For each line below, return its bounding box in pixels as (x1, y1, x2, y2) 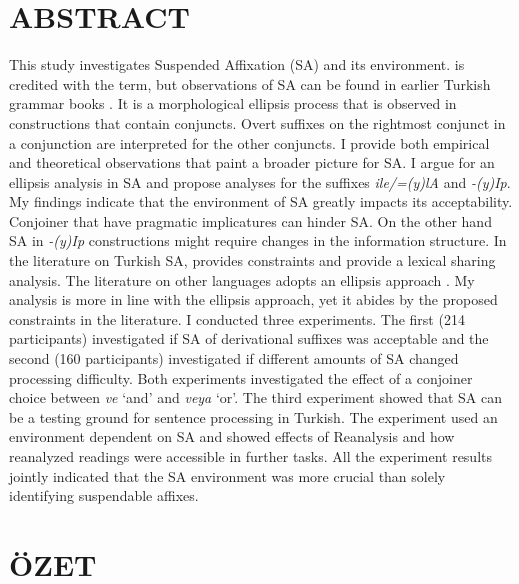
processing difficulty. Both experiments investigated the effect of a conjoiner (9, 367, 473, 388)
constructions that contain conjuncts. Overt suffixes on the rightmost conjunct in (9, 112, 506, 133)
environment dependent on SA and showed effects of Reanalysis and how (9, 426, 455, 447)
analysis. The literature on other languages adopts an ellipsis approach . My (9, 269, 475, 290)
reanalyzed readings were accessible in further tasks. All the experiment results (9, 446, 492, 466)
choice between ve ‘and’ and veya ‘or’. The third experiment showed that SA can (9, 387, 502, 408)
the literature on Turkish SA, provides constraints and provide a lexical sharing (9, 250, 496, 271)
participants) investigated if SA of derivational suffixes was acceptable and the (9, 328, 489, 349)
